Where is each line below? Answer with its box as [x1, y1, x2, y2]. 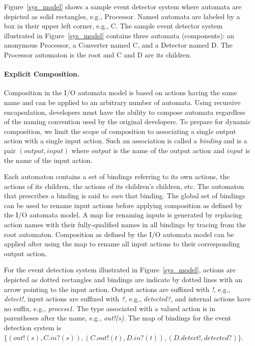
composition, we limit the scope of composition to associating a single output [4, 126, 236, 136]
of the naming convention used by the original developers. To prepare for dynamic [4, 116, 251, 127]
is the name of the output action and [113, 145, 225, 155]
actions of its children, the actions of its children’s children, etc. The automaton [4, 181, 244, 191]
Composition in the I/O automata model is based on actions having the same [4, 87, 237, 98]
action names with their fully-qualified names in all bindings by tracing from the [4, 219, 246, 230]
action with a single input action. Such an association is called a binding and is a [4, 135, 248, 146]
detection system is [4, 322, 61, 333]
